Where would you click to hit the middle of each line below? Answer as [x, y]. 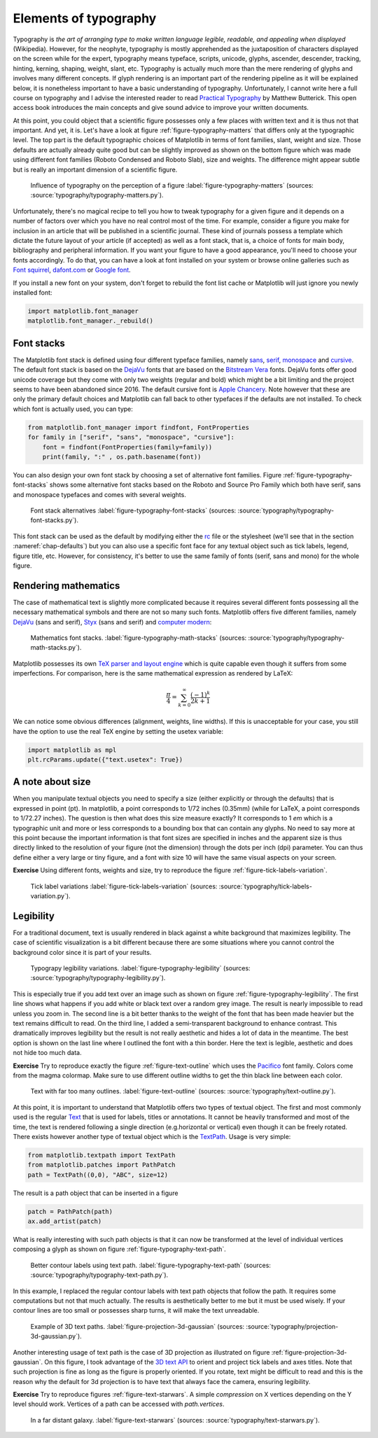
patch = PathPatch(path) [70, 1212]
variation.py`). [50, 895]
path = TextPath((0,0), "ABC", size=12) [98, 1175]
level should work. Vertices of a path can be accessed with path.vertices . [119, 1404]
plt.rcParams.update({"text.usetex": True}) [105, 759]
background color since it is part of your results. [82, 952]
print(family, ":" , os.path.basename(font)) [122, 456]
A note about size [52, 782]
